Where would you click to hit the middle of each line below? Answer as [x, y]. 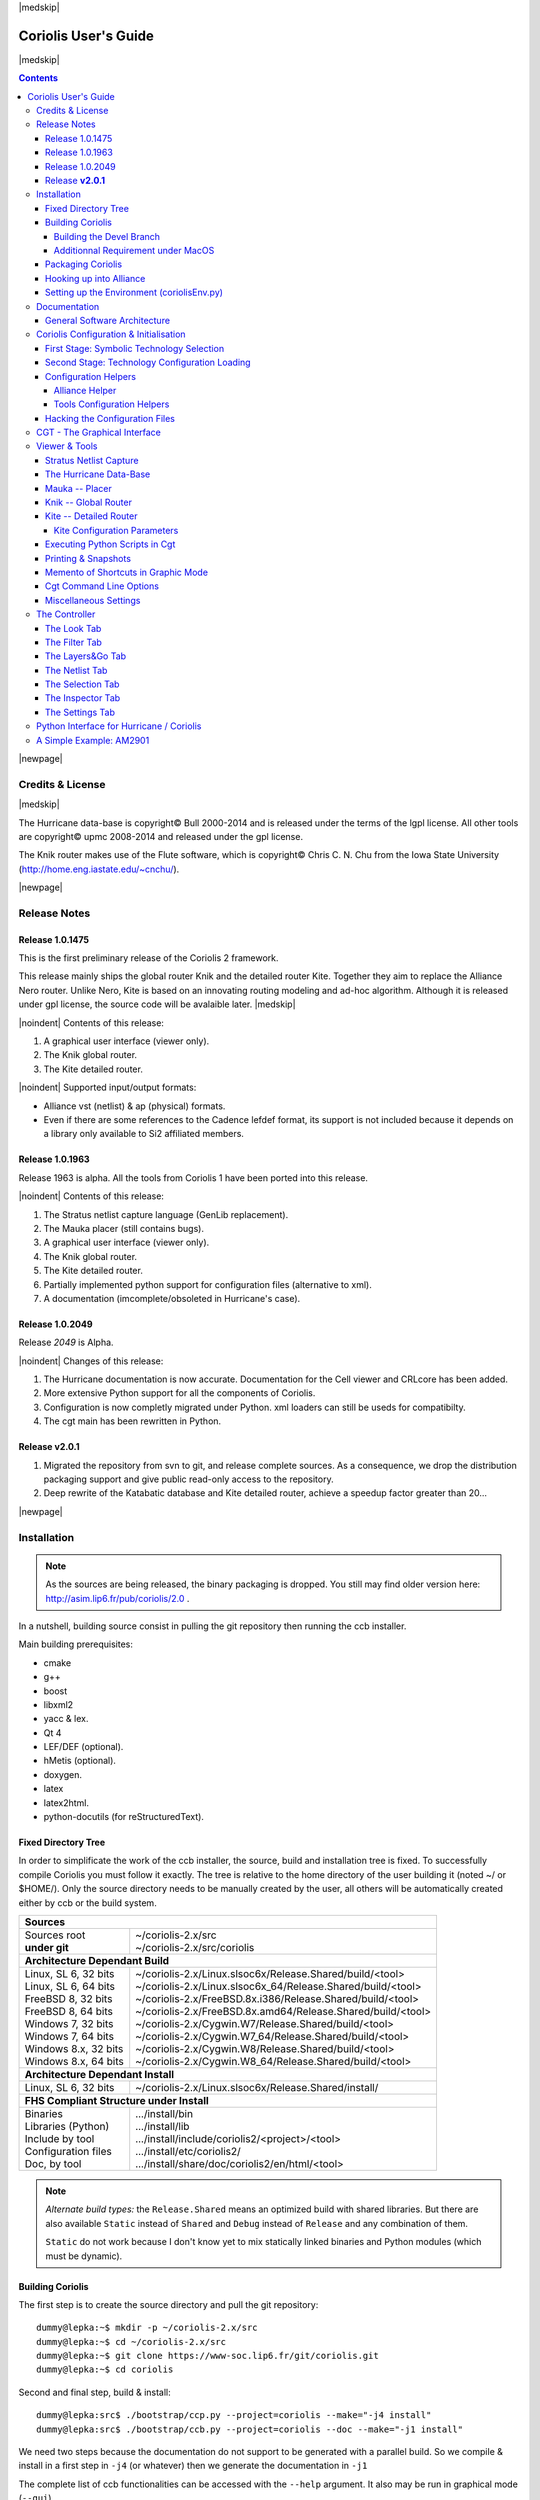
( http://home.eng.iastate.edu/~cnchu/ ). [99, 869]
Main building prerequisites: [76, 1644]
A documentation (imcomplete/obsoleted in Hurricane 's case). [172, 1298]
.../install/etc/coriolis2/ [188, 2151]
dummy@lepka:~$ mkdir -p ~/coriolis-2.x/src [147, 2328]
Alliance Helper [85, 390]
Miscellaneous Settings [93, 600]
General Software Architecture [107, 320]
